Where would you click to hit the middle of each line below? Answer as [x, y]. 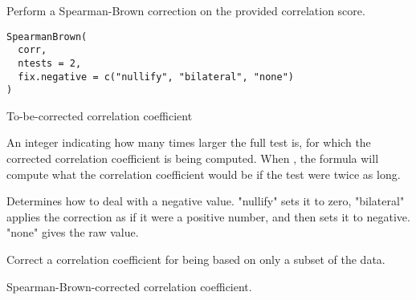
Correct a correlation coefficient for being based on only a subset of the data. [196, 259]
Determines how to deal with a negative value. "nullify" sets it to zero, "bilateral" [206, 201]
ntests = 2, [50, 63]
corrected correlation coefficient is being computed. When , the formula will [193, 158]
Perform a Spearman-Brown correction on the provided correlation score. [186, 10]
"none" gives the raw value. [73, 232]
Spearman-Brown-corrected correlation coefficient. [129, 286]
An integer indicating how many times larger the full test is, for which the [189, 142]
